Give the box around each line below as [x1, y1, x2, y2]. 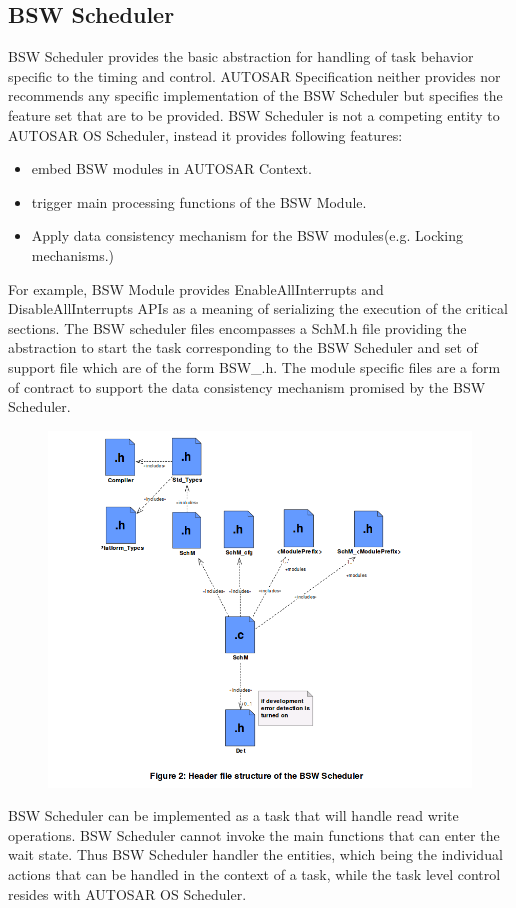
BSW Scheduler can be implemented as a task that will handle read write [8, 805, 459, 826]
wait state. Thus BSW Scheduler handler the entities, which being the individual [8, 844, 503, 865]
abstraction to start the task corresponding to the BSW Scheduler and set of [8, 337, 478, 358]
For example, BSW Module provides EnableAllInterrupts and [8, 278, 384, 299]
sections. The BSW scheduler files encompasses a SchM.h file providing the [8, 317, 467, 338]
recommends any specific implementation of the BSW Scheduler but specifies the [8, 85, 503, 106]
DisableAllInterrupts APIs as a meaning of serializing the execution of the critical [8, 298, 508, 319]
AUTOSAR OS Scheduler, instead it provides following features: [8, 124, 403, 145]
